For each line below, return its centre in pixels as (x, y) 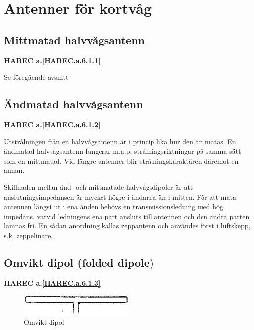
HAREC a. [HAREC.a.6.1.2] (52, 124)
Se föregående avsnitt (36, 77)
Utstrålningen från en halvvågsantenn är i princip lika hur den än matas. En (120, 141)
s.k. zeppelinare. (28, 235)
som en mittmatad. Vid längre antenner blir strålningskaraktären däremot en (121, 160)
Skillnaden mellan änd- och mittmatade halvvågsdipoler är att (99, 187)
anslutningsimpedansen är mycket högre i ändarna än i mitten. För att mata (120, 196)
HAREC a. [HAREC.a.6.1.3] (52, 283)
